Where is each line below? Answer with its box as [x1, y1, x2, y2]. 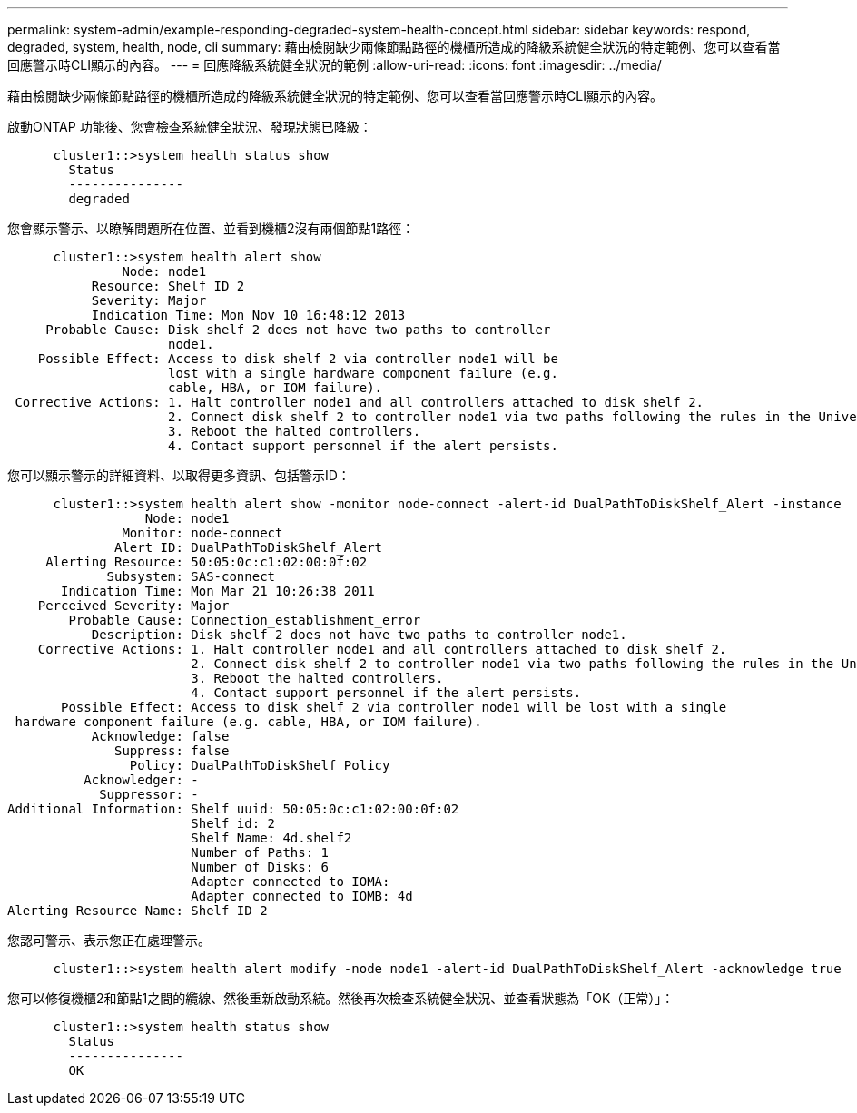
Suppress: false [114, 744, 230, 758]
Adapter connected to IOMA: [191, 874, 390, 889]
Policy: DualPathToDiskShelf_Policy [129, 758, 390, 773]
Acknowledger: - [84, 773, 199, 787]
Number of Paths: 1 [191, 845, 330, 860]
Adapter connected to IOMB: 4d [191, 889, 413, 903]
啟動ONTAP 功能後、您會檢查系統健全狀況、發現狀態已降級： [7, 119, 372, 134]
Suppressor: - [99, 787, 199, 802]
